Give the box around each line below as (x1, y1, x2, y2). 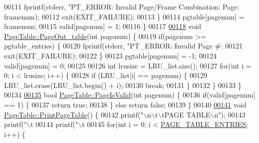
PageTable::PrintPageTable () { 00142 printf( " (4, 109, 143, 119)
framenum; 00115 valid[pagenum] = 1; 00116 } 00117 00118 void (4, 21, 201, 31)
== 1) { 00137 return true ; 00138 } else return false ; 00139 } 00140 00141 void (4, 99, 246, 109)
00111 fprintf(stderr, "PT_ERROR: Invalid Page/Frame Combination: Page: (4, 1, 239, 11)
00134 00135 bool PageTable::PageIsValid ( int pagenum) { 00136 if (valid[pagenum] (4, 89, 255, 100)
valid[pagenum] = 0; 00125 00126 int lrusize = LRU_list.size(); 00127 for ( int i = (4, 60, 251, 70)
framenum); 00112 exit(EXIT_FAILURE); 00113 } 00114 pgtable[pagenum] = (4, 11, 244, 21)
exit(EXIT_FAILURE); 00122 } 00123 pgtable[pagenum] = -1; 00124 (4, 50, 217, 60)
